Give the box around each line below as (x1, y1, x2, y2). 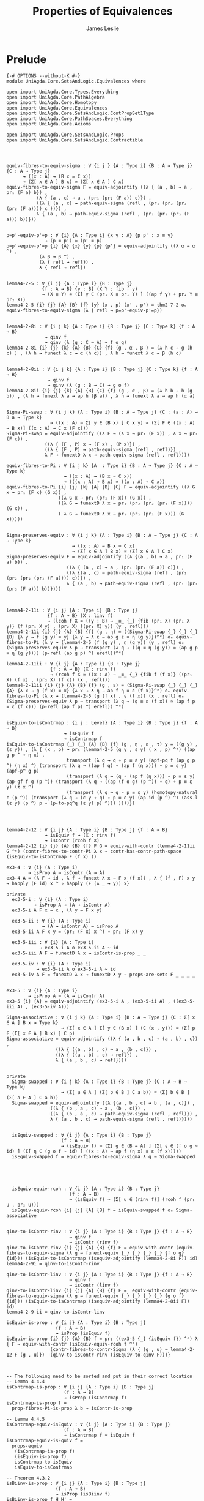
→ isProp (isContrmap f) (64, 1394, 127, 1401)
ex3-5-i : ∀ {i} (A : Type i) (12, 896, 89, 902)
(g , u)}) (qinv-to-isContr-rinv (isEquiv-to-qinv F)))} (20, 1352, 171, 1358)
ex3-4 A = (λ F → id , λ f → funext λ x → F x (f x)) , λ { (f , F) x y (6, 875, 195, 881)
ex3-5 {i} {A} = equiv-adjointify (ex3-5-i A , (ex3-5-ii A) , (6, 998, 171, 1005)
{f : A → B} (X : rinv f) (49, 666, 116, 672)
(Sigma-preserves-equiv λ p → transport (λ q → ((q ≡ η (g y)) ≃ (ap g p (6, 645, 199, 651)
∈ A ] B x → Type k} (6, 1019, 59, 1026)
